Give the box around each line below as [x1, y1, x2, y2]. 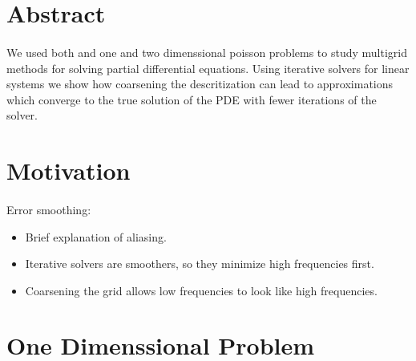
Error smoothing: [6, 201, 91, 217]
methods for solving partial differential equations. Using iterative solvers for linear [6, 59, 410, 76]
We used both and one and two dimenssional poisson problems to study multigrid [6, 43, 407, 60]
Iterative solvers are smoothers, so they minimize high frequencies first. [25, 255, 374, 272]
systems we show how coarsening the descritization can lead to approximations [6, 75, 394, 92]
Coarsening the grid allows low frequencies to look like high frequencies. [25, 282, 378, 298]
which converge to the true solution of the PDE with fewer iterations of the [6, 91, 377, 107]
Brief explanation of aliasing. [25, 228, 167, 245]
